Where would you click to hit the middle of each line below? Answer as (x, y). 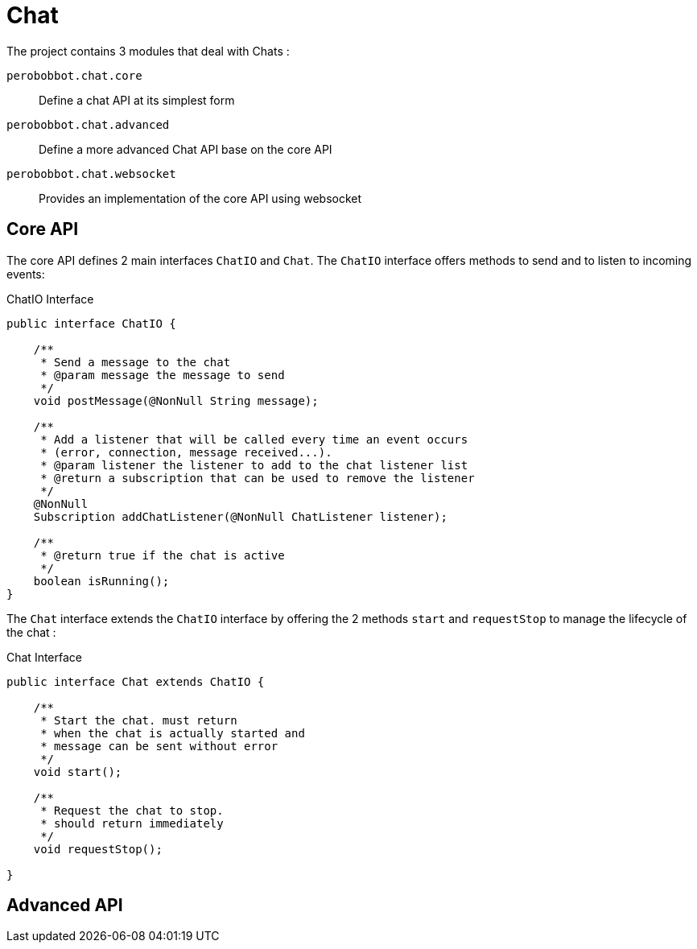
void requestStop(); (98, 849)
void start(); (78, 772)
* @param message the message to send (163, 375)
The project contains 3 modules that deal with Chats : (148, 51)
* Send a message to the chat (136, 362)
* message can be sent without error (159, 746)
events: (26, 274)
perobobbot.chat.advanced (88, 124)
